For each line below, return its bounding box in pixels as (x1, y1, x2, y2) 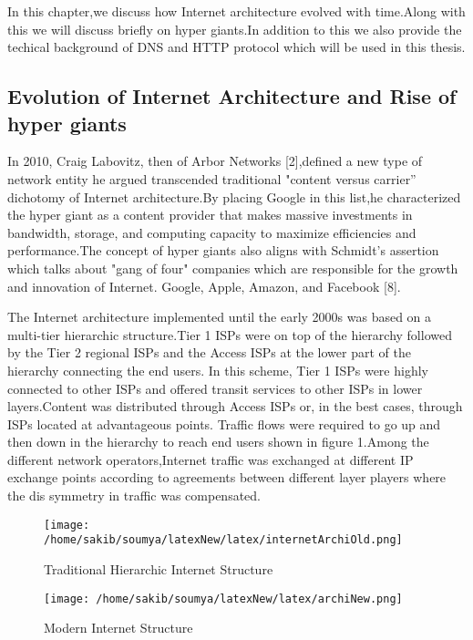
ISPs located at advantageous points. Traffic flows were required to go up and (7, 414, 441, 433)
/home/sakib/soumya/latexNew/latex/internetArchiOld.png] (44, 533, 403, 547)
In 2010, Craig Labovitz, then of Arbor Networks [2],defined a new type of (7, 151, 423, 170)
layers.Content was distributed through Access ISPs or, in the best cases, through (7, 397, 463, 416)
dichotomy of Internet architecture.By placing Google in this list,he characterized (7, 187, 461, 206)
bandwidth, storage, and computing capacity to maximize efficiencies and (7, 222, 416, 242)
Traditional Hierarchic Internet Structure (44, 559, 273, 578)
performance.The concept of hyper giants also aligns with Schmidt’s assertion (7, 241, 439, 260)
